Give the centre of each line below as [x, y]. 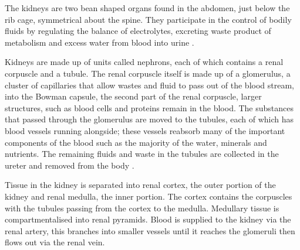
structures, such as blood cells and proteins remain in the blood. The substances [149, 107]
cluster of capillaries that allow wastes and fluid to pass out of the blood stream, [149, 85]
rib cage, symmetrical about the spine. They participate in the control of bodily [148, 19]
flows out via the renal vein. [55, 242]
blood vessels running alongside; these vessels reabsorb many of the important [145, 130]
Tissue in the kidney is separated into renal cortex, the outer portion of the [140, 185]
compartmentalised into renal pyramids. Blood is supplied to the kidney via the [148, 219]
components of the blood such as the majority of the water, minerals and [136, 142]
